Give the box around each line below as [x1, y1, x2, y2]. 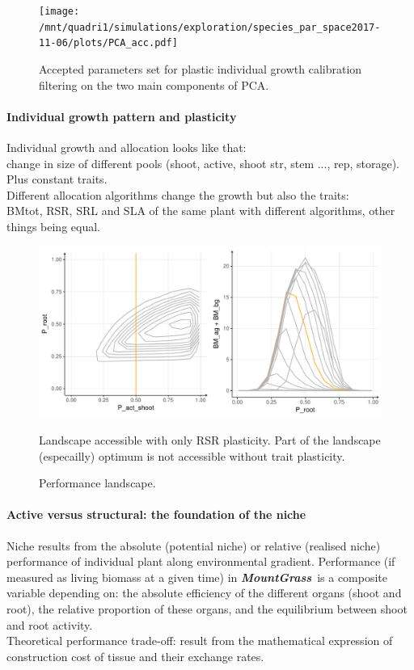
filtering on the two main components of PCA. [39, 76, 269, 93]
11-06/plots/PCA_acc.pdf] [39, 37, 178, 49]
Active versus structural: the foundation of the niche [6, 506, 306, 523]
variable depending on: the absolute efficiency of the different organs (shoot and [6, 584, 402, 601]
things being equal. [6, 217, 100, 234]
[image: [39, 6, 80, 17]
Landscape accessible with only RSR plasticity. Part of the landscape [39, 432, 381, 449]
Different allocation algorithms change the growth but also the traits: [6, 186, 349, 203]
